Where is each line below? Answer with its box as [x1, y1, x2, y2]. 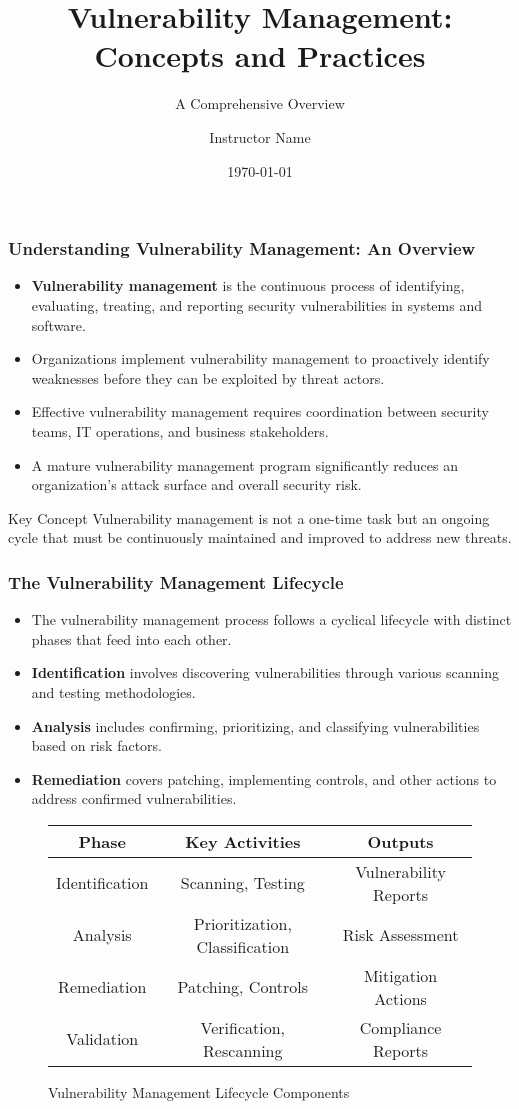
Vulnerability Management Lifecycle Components [48, 1081, 350, 1102]
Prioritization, [193, 911, 292, 935]
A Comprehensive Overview [175, 93, 345, 114]
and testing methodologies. [31, 681, 196, 702]
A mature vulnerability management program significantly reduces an [31, 454, 458, 475]
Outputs [367, 829, 434, 853]
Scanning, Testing [180, 871, 305, 895]
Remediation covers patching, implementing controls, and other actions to [31, 768, 497, 789]
